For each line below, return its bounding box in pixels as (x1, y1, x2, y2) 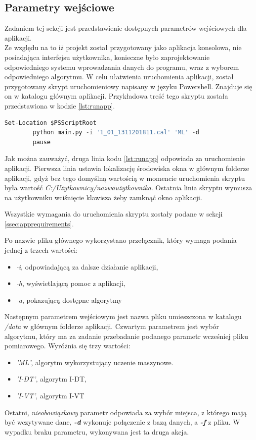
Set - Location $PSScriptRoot (4, 119, 97, 126)
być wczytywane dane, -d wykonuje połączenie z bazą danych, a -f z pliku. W (4, 417, 240, 427)
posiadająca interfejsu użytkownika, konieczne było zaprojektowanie (4, 52, 210, 62)
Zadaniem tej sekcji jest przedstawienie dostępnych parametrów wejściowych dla (4, 23, 247, 33)
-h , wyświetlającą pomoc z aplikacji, (16, 278, 126, 288)
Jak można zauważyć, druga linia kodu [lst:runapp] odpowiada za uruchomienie (4, 153, 245, 164)
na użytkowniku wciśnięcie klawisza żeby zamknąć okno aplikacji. (4, 192, 202, 202)
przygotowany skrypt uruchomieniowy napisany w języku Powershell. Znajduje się (4, 81, 253, 91)
